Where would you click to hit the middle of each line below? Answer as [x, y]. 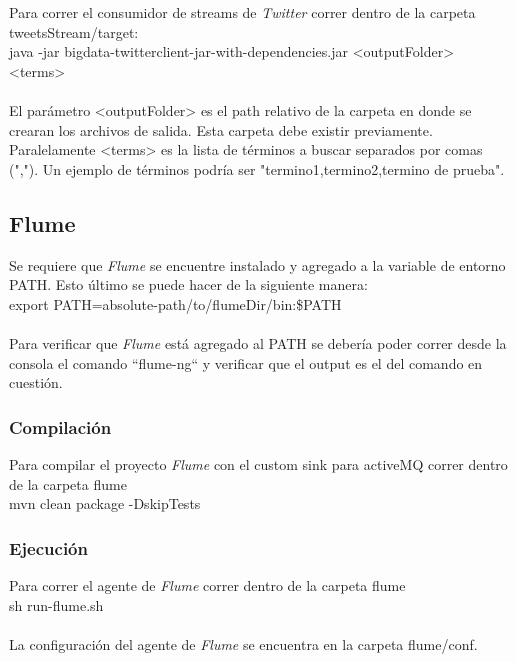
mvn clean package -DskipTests [105, 503]
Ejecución [48, 547]
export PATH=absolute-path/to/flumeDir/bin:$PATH [175, 303]
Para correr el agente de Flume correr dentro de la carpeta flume [207, 584]
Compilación [60, 426]
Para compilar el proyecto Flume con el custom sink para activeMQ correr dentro [258, 463]
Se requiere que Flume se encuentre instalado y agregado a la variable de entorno [257, 264]
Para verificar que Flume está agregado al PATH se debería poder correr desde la [258, 342]
